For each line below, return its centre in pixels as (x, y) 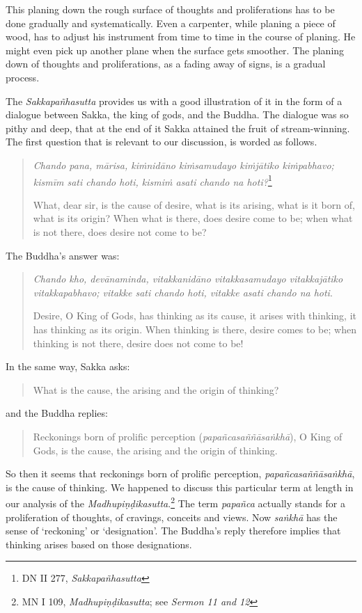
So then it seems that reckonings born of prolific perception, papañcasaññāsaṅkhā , (180, 473)
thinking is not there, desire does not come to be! (138, 343)
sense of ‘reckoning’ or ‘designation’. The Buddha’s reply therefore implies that (173, 531)
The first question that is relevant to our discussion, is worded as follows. (162, 142)
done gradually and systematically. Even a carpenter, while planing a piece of (171, 23)
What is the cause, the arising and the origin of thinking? (156, 389)
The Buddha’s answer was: (63, 255)
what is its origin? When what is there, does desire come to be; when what (193, 218)
